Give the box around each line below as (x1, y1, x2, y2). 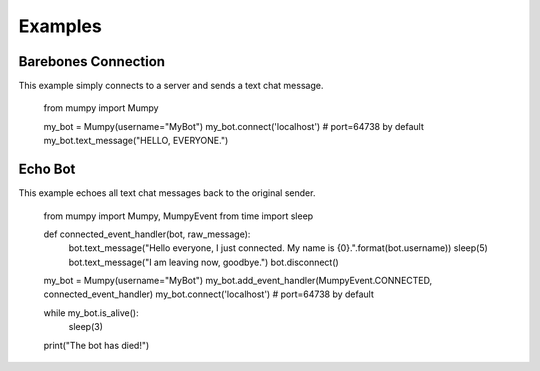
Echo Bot (18, 161, 76, 178)
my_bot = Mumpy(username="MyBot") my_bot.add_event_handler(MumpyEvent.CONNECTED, (43, 275, 433, 287)
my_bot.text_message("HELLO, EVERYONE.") (43, 135, 229, 147)
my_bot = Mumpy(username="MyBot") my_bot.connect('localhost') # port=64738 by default (43, 120, 425, 132)
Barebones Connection (18, 53, 165, 70)
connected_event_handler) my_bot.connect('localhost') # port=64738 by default (43, 288, 375, 300)
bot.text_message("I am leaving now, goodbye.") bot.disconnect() (68, 256, 339, 268)
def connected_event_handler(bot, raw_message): (43, 228, 251, 240)
